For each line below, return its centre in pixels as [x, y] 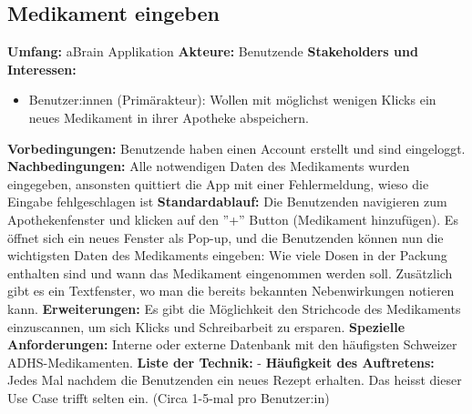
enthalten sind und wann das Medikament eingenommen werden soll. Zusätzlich [230, 273]
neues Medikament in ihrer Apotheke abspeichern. [169, 117]
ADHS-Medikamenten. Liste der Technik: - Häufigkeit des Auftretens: [221, 362]
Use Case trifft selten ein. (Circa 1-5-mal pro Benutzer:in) [169, 397]
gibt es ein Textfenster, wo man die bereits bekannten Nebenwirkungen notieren [231, 291]
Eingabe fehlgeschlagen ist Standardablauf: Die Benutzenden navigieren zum [227, 202]
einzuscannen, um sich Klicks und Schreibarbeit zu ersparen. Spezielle [206, 326]
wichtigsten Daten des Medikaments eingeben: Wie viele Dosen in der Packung [227, 255]
